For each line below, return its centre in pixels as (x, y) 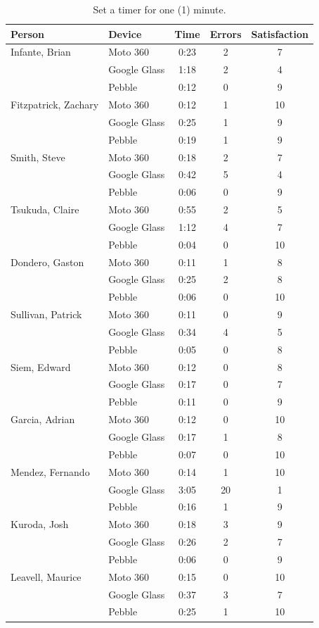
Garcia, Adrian (43, 419)
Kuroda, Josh (40, 524)
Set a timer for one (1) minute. (159, 9)
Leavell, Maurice (46, 576)
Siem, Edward (41, 366)
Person (27, 33)
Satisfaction (280, 33)
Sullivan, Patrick (46, 314)
